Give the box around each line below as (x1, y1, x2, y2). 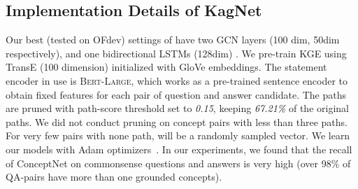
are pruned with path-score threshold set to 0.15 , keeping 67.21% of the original (6, 101, 349, 115)
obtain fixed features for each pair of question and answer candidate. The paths (6, 87, 346, 101)
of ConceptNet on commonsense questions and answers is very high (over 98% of (6, 155, 351, 170)
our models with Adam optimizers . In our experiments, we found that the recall (6, 141, 352, 156)
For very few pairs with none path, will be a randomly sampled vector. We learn (6, 128, 350, 143)
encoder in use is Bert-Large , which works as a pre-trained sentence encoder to (6, 73, 348, 87)
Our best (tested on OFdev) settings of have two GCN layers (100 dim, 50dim (6, 32, 340, 47)
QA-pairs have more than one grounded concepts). (6, 169, 222, 184)
